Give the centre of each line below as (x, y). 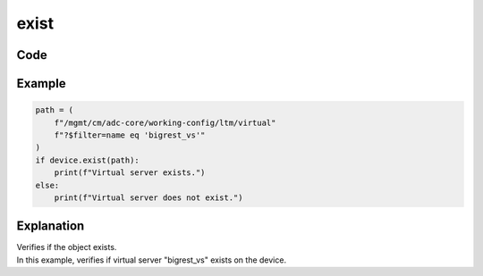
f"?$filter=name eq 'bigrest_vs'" (130, 135)
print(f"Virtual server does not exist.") (148, 197)
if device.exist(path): (88, 160)
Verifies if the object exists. (67, 247)
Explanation (51, 226)
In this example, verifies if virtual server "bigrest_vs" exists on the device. (151, 260)
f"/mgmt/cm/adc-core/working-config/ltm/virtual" (165, 122)
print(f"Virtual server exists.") (130, 173)
